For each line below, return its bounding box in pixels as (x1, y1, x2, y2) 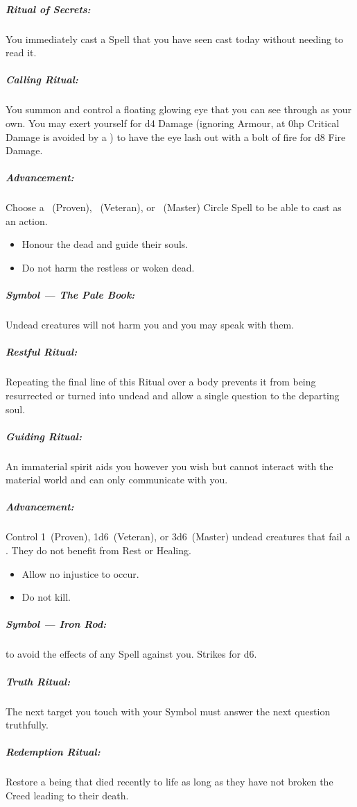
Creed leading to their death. (6, 788, 129, 802)
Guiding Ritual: (6, 429, 82, 443)
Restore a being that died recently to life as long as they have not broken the (6, 774, 333, 789)
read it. (6, 45, 37, 60)
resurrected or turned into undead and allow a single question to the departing (6, 388, 340, 402)
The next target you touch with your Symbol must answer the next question (6, 704, 331, 718)
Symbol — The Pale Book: (6, 288, 135, 302)
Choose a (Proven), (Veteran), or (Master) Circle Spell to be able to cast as (6, 200, 342, 215)
